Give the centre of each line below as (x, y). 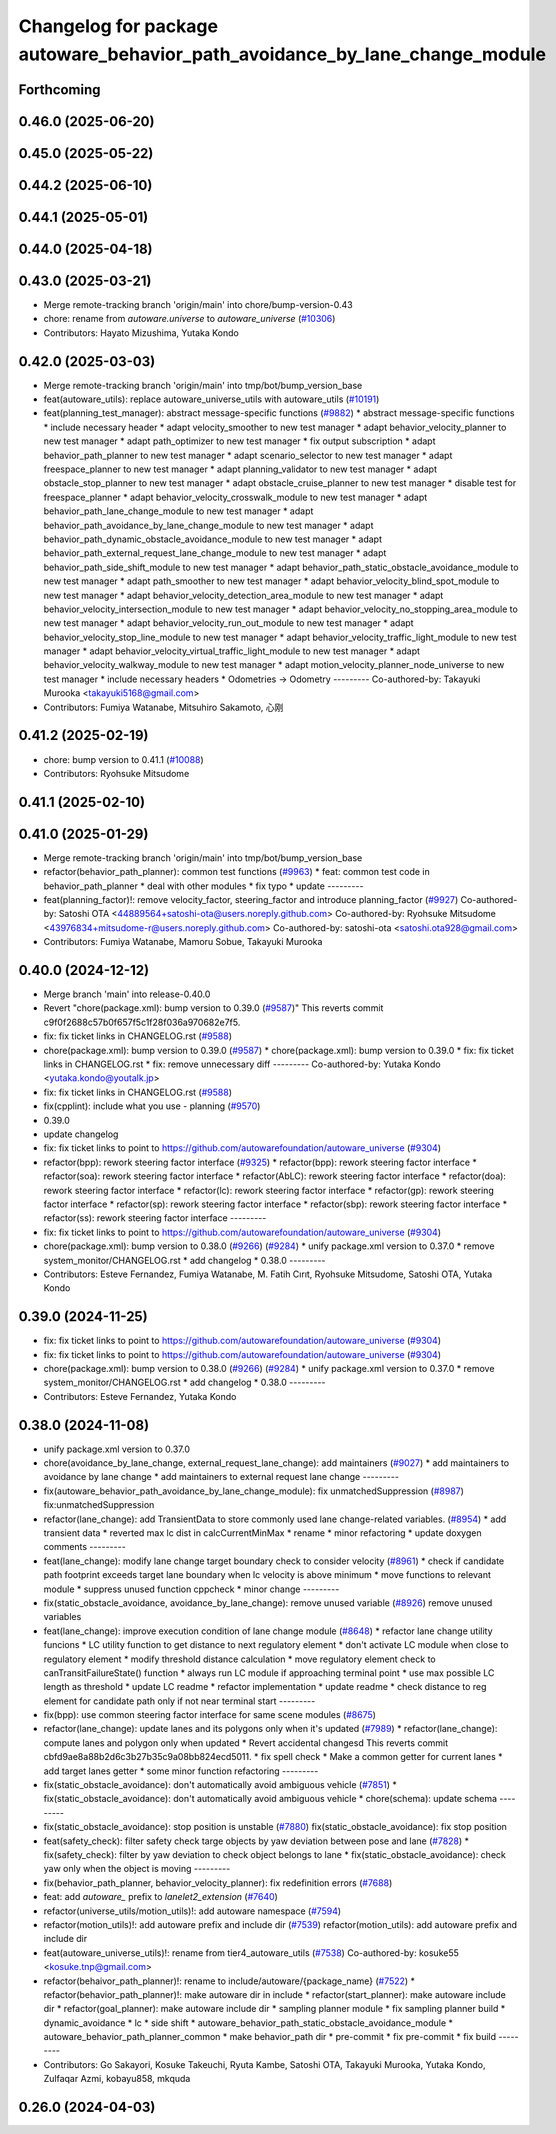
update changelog (81, 1134)
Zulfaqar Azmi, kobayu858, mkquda (117, 2079)
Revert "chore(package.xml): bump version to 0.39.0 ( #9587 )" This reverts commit (213, 1008)
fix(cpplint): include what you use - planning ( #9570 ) (152, 1106)
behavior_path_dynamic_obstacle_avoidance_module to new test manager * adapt (212, 539)
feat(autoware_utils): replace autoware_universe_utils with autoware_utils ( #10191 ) (211, 399)
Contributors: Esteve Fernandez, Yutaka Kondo (140, 1396)
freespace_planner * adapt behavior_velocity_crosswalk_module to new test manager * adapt (235, 497)
